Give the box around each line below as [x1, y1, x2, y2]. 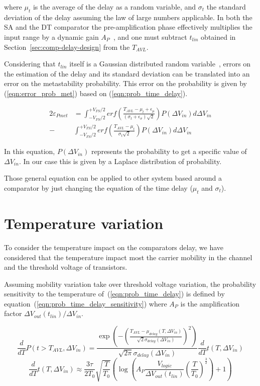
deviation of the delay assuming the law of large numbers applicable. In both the [4, 12, 252, 22]
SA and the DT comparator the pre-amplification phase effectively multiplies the [4, 22, 252, 32]
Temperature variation [4, 212, 164, 233]
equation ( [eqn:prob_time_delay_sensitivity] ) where [4, 298, 167, 308]
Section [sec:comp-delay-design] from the [4, 41, 130, 52]
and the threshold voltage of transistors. [4, 262, 127, 272]
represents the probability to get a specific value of [91, 146, 247, 157]
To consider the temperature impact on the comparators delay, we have [4, 242, 224, 252]
